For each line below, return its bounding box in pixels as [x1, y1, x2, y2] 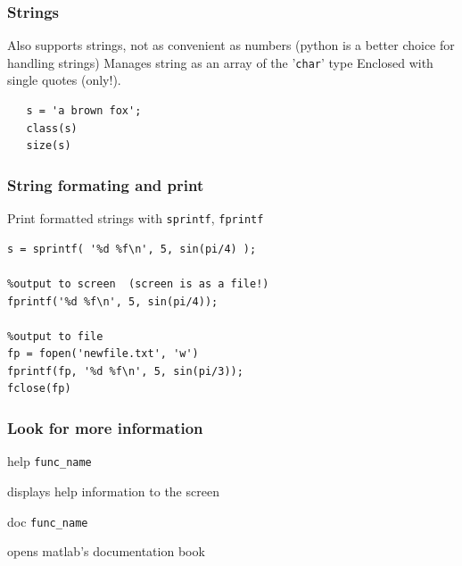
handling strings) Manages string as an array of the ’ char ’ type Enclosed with [7, 53, 433, 71]
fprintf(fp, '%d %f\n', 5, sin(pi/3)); [7, 364, 243, 378]
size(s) [26, 139, 71, 153]
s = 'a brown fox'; [26, 104, 142, 118]
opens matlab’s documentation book [7, 542, 205, 561]
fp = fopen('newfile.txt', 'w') [7, 347, 199, 361]
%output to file [7, 329, 103, 343]
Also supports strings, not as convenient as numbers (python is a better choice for [7, 36, 455, 54]
